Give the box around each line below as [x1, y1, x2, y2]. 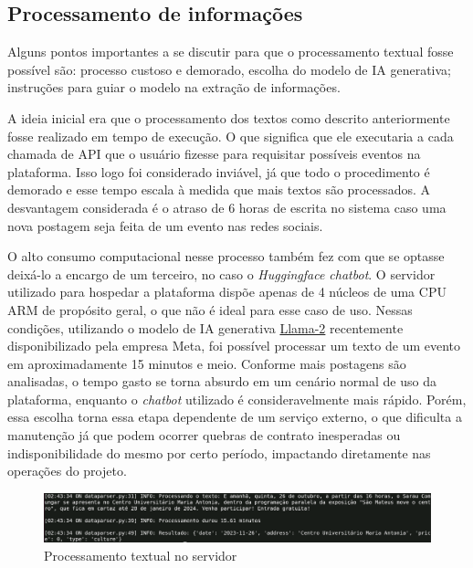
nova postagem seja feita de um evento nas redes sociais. [7, 216, 323, 235]
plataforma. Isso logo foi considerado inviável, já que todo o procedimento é [7, 162, 430, 181]
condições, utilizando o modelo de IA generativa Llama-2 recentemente [7, 318, 404, 337]
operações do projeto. [7, 461, 127, 480]
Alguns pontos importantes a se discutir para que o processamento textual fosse [7, 42, 454, 61]
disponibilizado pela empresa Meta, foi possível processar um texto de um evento [7, 336, 461, 355]
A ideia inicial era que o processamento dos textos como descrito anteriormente [7, 108, 450, 127]
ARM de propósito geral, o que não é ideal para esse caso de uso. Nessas [7, 300, 413, 319]
